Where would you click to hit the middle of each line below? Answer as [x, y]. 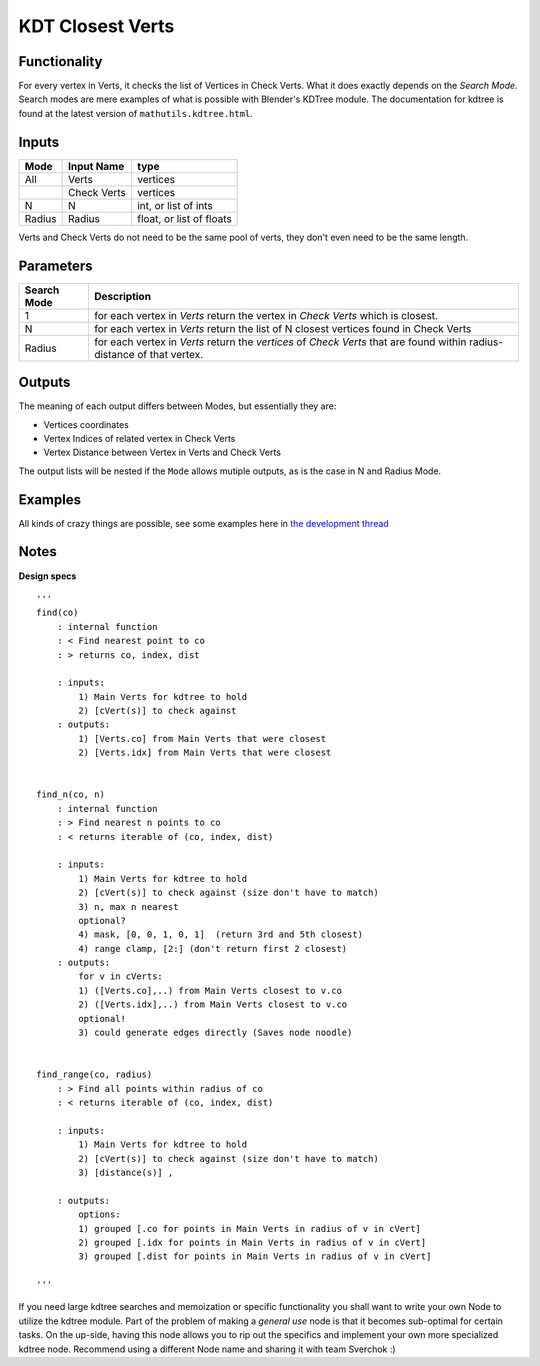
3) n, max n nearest [128, 906]
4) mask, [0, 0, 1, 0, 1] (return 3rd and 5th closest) [221, 934]
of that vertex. [170, 354]
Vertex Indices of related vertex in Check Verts [139, 438]
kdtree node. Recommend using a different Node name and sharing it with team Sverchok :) [207, 1349]
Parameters [55, 265]
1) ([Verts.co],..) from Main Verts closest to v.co [210, 990]
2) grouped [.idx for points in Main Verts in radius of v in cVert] [252, 1242]
